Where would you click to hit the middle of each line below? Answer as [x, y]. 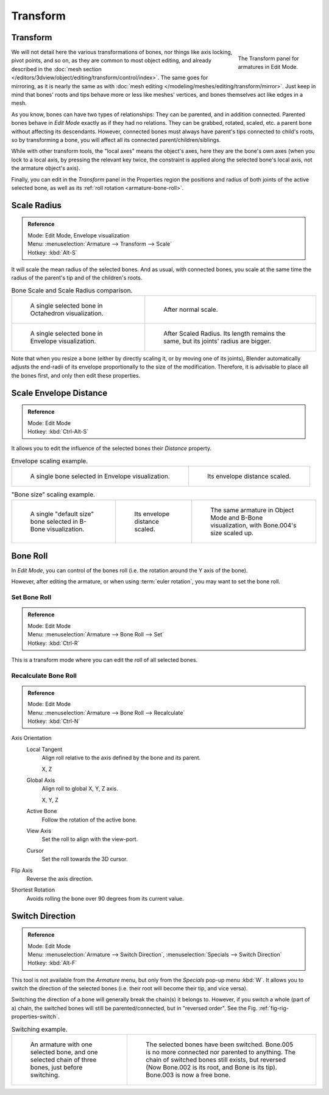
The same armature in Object [252, 510]
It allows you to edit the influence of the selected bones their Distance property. [111, 448]
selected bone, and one [64, 1052]
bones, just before [56, 1068]
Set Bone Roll [31, 597]
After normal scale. [191, 309]
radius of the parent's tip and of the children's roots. [77, 278]
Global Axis [41, 780]
